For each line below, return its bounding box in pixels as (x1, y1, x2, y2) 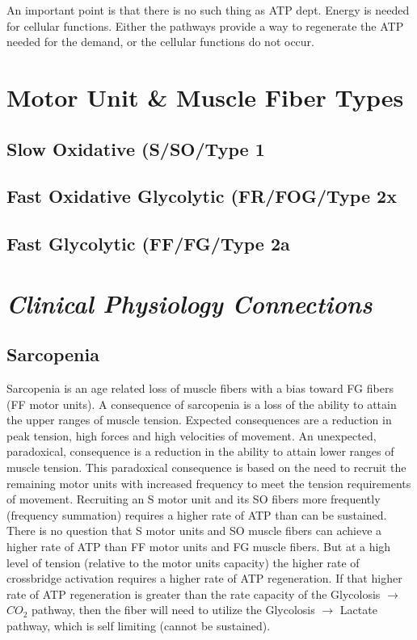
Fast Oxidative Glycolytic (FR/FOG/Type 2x (6, 183, 397, 208)
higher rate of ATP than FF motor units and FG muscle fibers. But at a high (6, 538, 391, 555)
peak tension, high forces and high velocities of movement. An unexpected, (6, 427, 377, 444)
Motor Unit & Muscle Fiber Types (6, 80, 404, 113)
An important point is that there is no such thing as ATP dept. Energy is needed (6, 2, 410, 18)
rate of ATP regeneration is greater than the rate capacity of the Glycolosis (6, 585, 381, 602)
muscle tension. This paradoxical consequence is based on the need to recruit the (6, 459, 406, 476)
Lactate (339, 601, 377, 618)
